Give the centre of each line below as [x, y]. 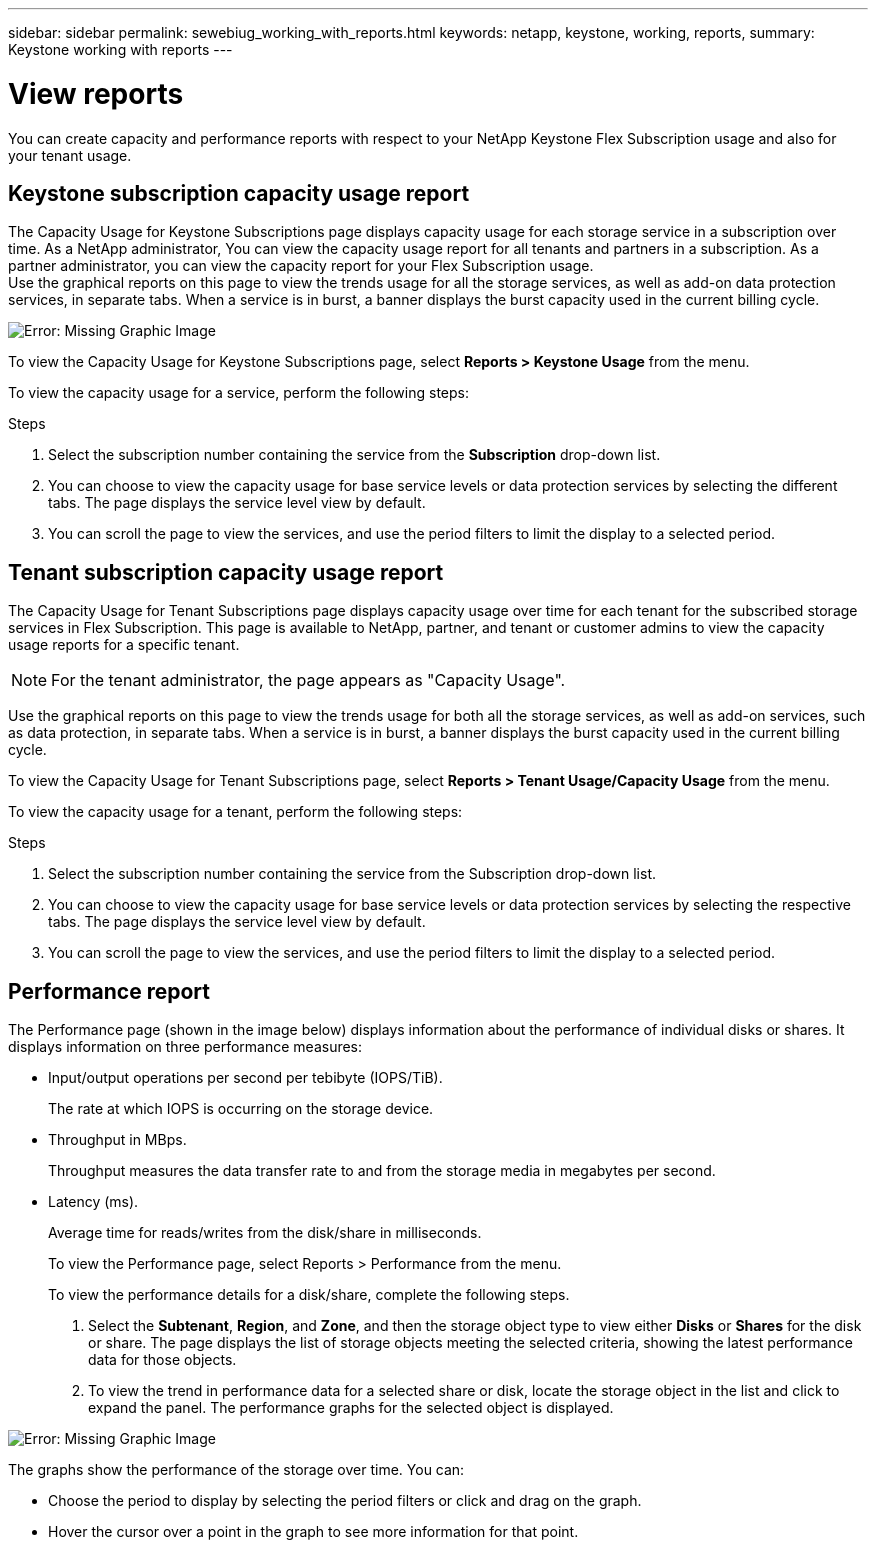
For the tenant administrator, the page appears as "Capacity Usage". [308, 680]
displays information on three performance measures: [185, 1047]
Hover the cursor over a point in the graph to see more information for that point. [313, 1532]
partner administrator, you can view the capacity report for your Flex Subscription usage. [301, 266]
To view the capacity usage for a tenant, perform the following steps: [235, 812]
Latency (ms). [93, 1202]
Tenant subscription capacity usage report [226, 572]
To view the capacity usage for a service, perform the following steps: [238, 393]
